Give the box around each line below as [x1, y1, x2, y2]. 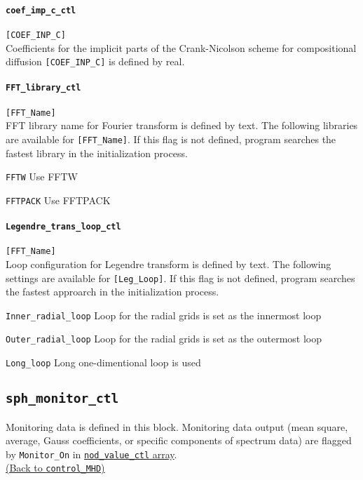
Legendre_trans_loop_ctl [6, 222, 121, 232]
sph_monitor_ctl [6, 391, 119, 406]
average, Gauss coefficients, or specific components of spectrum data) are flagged [6, 433, 352, 448]
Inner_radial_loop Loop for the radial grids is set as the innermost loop [6, 307, 322, 322]
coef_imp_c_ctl [6, 5, 76, 15]
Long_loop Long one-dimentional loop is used [6, 355, 201, 370]
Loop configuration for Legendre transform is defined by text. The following [6, 256, 331, 271]
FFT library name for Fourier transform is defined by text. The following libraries [6, 118, 358, 133]
